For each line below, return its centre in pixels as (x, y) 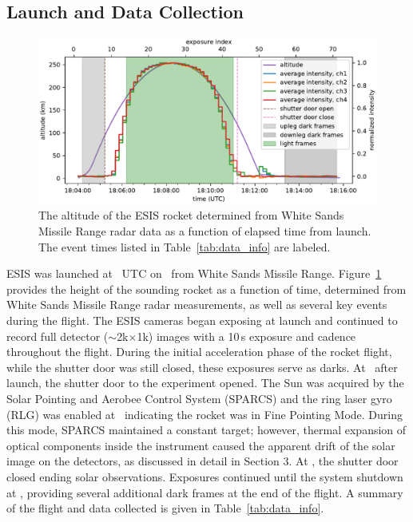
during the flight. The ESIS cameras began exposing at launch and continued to (202, 320)
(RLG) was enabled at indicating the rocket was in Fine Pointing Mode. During (205, 414)
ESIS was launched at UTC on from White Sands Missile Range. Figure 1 (194, 273)
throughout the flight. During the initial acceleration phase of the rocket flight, (199, 352)
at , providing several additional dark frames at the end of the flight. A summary (205, 492)
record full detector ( (58, 336)
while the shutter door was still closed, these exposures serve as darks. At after (202, 367)
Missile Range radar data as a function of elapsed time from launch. (205, 231)
